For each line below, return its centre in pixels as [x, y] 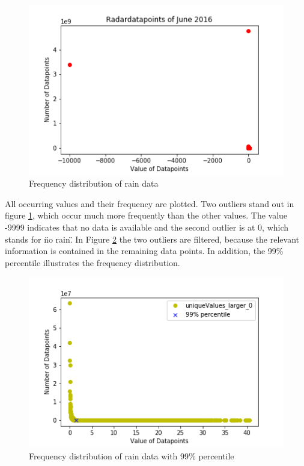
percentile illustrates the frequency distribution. [93, 262]
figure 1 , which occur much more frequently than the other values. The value [146, 215]
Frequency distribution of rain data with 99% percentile [132, 455]
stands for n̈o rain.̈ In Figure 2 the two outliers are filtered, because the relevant [152, 239]
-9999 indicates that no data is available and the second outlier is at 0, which [147, 227]
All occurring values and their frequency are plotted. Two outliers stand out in [150, 203]
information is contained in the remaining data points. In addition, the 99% [144, 251]
